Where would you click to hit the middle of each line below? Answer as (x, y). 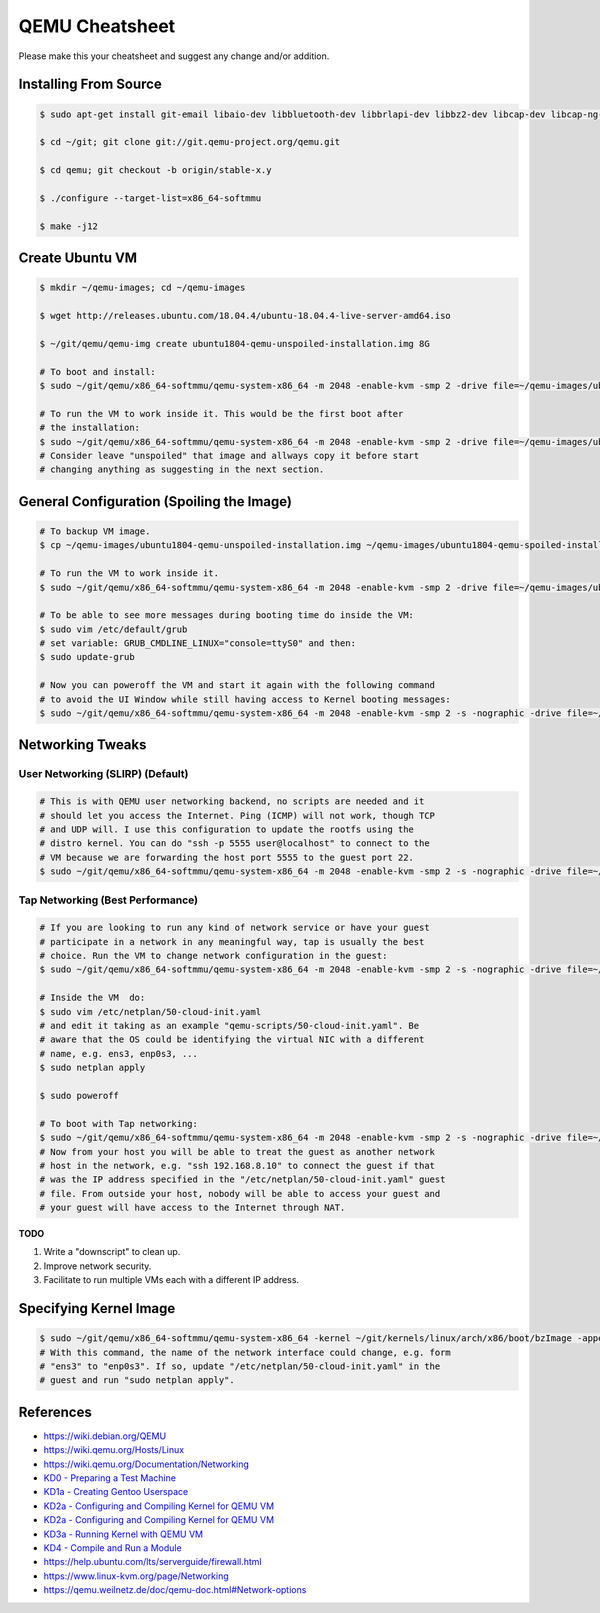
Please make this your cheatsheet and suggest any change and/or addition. (174, 56)
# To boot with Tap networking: (119, 1123)
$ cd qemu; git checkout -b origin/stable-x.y (155, 170)
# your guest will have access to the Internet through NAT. (192, 1208)
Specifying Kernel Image (97, 1308)
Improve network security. (97, 1266)
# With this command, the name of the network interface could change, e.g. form (245, 1352)
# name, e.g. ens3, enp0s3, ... (119, 1053)
